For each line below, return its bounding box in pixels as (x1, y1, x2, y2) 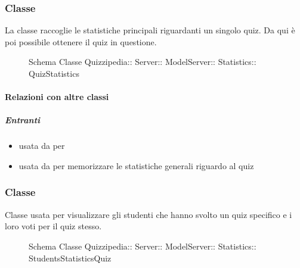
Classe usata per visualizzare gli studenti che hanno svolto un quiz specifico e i (5, 208, 292, 220)
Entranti (5, 114, 41, 126)
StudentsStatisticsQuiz (29, 251, 112, 264)
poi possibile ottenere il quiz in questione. (5, 35, 157, 48)
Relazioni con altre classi (5, 91, 109, 103)
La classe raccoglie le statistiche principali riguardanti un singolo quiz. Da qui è (5, 24, 295, 36)
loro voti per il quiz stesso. (5, 220, 102, 232)
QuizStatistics (29, 67, 79, 79)
